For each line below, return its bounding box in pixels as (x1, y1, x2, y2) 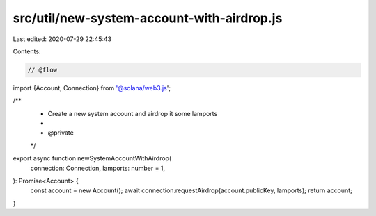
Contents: (13, 47, 41, 56)
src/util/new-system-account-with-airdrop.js (13, 10, 283, 26)
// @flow (27, 66, 58, 74)
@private (47, 128, 75, 137)
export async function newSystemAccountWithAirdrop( (13, 154, 172, 163)
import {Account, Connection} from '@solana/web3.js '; (13, 83, 171, 92)
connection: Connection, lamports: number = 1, (30, 164, 166, 172)
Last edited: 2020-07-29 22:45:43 (13, 35, 111, 43)
